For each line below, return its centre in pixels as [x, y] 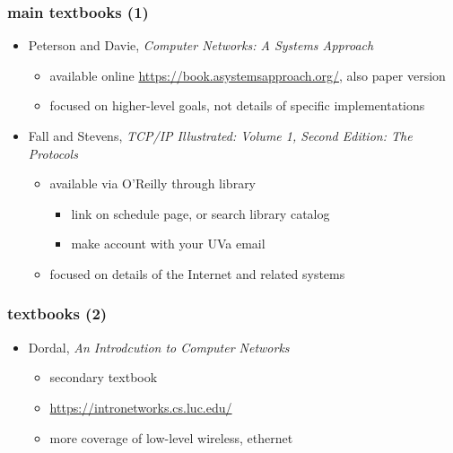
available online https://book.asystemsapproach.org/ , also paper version [248, 75]
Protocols [53, 153]
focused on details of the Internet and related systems [197, 273]
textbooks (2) [57, 314]
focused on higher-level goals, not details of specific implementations [237, 105]
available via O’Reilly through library [153, 183]
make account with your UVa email [168, 244]
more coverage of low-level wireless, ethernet [171, 437]
